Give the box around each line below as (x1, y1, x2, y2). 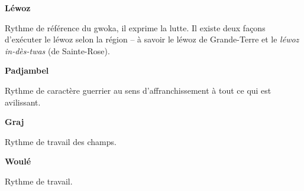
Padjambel (5, 64, 49, 77)
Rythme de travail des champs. (5, 135, 117, 147)
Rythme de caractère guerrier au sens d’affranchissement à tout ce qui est (5, 84, 271, 96)
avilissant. (5, 95, 41, 108)
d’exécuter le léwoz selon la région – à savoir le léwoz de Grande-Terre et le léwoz (5, 33, 299, 45)
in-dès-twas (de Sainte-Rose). (5, 44, 110, 57)
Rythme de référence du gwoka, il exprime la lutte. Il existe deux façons (5, 21, 266, 34)
